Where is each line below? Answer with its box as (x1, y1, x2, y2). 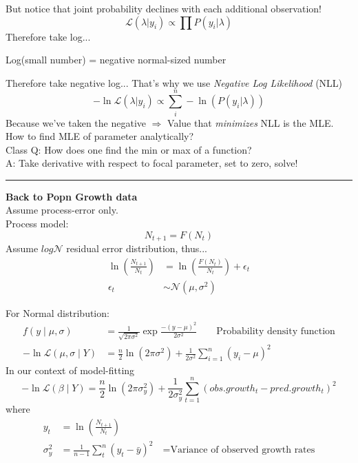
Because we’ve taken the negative (6, 115, 146, 130)
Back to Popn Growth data (6, 189, 138, 203)
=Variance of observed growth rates (162, 445, 315, 455)
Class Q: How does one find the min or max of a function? (6, 142, 252, 156)
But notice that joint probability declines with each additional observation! (6, 1, 322, 15)
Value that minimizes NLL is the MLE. (167, 115, 334, 130)
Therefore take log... (6, 29, 91, 43)
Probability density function (216, 327, 335, 337)
